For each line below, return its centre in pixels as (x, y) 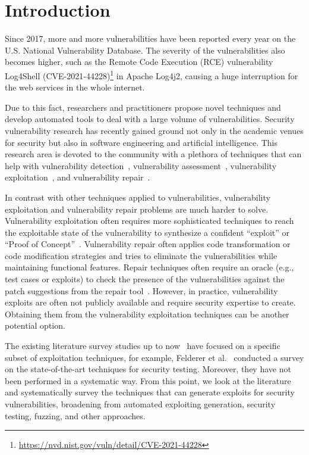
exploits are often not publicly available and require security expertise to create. (150, 302)
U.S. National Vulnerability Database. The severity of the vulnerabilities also (145, 50)
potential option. (35, 325)
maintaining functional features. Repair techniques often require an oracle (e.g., (149, 267)
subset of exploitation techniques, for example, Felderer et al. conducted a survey (154, 357)
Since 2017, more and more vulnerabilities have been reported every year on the (150, 38)
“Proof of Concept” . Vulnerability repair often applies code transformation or (148, 244)
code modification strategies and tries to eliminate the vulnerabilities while (141, 255)
